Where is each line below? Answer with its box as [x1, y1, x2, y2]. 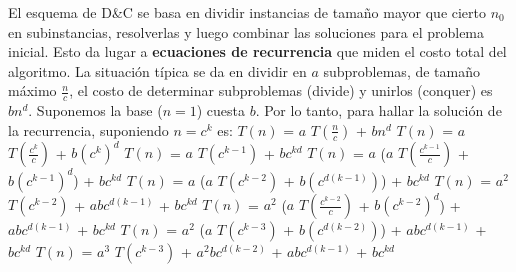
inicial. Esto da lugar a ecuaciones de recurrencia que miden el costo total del [8, 41, 507, 62]
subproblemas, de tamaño [323, 60, 480, 81]
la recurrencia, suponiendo [8, 119, 169, 140]
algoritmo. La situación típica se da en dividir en [8, 60, 307, 81]
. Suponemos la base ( [28, 100, 163, 121]
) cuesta [196, 100, 245, 121]
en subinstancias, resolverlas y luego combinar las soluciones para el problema [8, 21, 485, 42]
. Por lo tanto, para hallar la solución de [255, 100, 502, 121]
